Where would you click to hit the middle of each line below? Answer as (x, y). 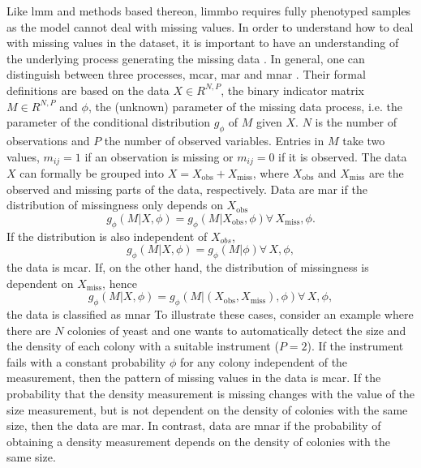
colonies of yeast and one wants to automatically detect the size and (237, 330)
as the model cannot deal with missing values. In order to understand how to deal (210, 26)
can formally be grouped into (92, 173)
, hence (120, 283)
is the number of (356, 122)
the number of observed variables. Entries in (214, 140)
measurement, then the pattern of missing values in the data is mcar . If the (194, 378)
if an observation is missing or (159, 156)
